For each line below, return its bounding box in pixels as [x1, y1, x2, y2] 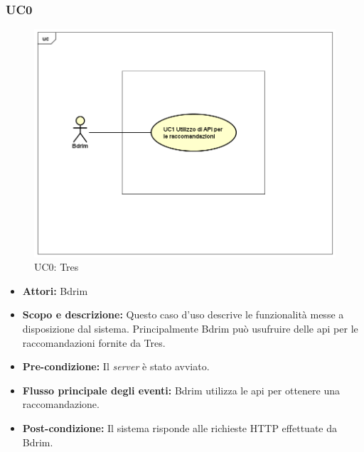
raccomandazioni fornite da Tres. [22, 335, 166, 350]
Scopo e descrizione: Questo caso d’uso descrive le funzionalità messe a [22, 307, 344, 322]
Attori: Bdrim [22, 283, 88, 298]
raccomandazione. [22, 397, 100, 411]
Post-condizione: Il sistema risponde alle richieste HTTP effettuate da [22, 420, 337, 435]
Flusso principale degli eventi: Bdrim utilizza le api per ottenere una [22, 382, 341, 397]
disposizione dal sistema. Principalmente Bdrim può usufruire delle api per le [22, 321, 358, 336]
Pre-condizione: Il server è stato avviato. [22, 359, 210, 374]
